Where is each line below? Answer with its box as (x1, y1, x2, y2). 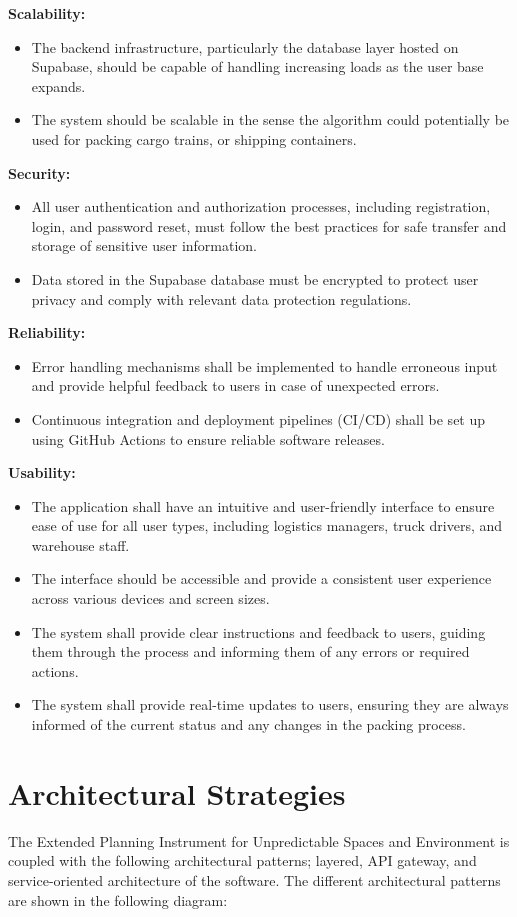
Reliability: (8, 322, 86, 343)
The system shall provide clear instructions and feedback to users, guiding (31, 621, 486, 642)
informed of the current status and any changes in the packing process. (31, 714, 466, 735)
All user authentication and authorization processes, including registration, (31, 196, 491, 217)
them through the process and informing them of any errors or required (31, 641, 470, 662)
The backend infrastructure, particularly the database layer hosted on (31, 36, 459, 57)
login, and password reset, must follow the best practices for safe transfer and (31, 215, 507, 236)
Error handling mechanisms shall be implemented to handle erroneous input (31, 355, 498, 376)
